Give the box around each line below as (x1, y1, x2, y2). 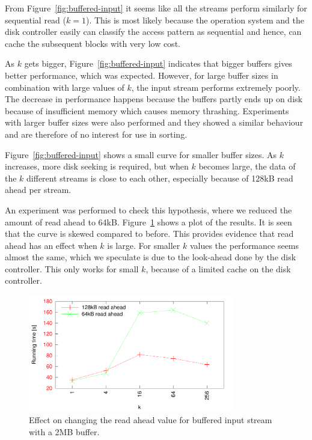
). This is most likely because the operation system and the (85, 13, 304, 26)
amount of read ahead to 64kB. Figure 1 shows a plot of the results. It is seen (5, 215, 292, 228)
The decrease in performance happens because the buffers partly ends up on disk (5, 93, 302, 105)
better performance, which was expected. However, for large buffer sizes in (5, 69, 278, 81)
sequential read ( (5, 13, 67, 26)
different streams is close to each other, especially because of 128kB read (26, 171, 293, 184)
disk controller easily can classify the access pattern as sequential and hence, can (5, 25, 302, 38)
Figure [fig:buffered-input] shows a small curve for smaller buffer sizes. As (5, 148, 277, 160)
